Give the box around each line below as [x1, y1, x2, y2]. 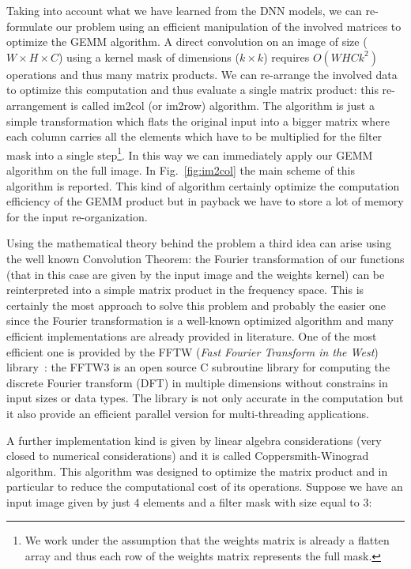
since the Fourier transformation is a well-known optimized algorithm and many [6, 312, 394, 329]
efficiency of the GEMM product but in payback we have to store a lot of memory [6, 193, 404, 209]
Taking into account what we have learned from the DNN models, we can [6, 2, 362, 18]
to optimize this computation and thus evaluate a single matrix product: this [6, 81, 379, 98]
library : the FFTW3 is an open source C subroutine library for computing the [6, 359, 390, 375]
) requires [263, 48, 310, 65]
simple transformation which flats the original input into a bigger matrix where [6, 112, 390, 129]
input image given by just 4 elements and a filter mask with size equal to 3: [6, 493, 372, 510]
